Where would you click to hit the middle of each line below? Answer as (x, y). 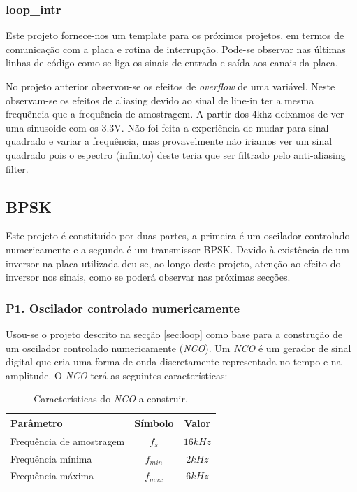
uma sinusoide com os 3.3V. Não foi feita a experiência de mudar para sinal (167, 127)
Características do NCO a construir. (111, 399)
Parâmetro (37, 422)
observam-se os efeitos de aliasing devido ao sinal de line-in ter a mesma (160, 100)
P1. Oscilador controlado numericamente (123, 308)
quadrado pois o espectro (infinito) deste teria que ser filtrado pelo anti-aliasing (176, 154)
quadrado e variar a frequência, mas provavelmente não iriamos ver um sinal (169, 141)
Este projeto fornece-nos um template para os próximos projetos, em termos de (175, 35)
